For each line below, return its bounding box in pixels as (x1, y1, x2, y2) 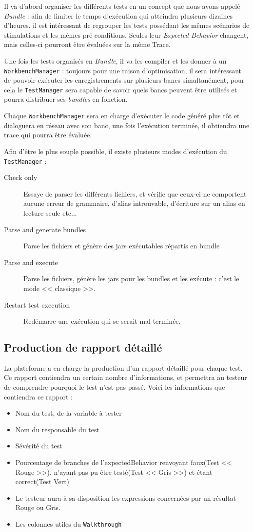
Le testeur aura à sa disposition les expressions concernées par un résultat (15, 492, 236, 503)
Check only (4, 172, 38, 182)
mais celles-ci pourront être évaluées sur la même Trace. (4, 39, 171, 49)
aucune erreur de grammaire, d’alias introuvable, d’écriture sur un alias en (23, 198, 245, 208)
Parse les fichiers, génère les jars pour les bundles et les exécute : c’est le (23, 273, 239, 284)
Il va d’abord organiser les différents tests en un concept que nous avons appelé (4, 1, 240, 11)
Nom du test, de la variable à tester (15, 408, 122, 418)
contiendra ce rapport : (4, 391, 73, 401)
